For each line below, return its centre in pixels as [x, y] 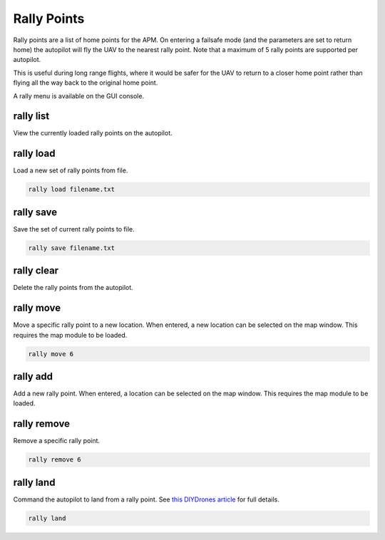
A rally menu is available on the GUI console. [79, 95]
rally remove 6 [55, 460]
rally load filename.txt [72, 189]
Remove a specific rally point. [56, 441]
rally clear [36, 271]
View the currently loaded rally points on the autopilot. [93, 133]
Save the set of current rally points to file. [74, 229]
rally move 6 [51, 354]
